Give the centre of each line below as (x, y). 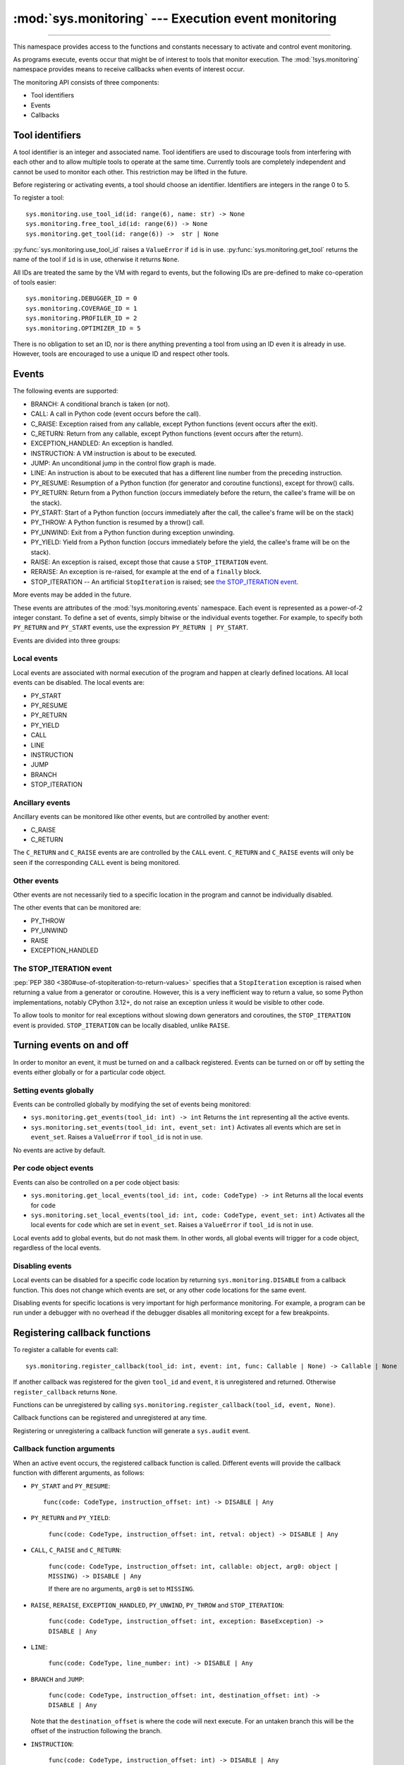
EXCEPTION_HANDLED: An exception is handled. (102, 443)
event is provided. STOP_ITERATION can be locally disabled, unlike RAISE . (122, 1025)
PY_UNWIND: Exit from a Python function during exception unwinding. (133, 532)
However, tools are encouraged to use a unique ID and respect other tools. (121, 354)
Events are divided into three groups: (67, 640)
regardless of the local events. (57, 1248)
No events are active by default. (59, 1150)
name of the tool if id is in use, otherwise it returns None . (96, 259)
